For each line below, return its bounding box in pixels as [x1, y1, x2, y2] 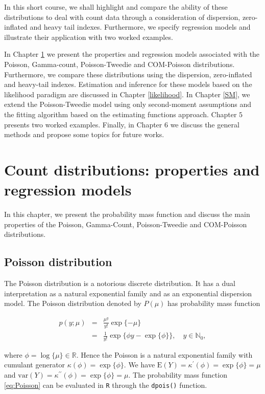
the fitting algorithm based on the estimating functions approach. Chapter [4, 108, 237, 119]
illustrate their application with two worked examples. [4, 31, 173, 42]
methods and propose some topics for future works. [4, 129, 164, 140]
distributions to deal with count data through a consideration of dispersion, [4, 11, 240, 22]
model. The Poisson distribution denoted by [4, 298, 141, 309]
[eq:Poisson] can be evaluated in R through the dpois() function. [4, 379, 207, 390]
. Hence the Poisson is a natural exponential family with [76, 349, 253, 360]
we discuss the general [170, 119, 239, 129]
